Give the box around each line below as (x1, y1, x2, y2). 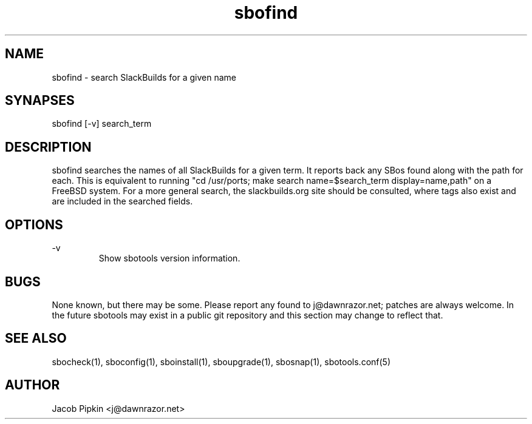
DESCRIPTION (5, 139, 92, 155)
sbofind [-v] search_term (52, 118, 152, 129)
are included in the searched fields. (52, 196, 193, 207)
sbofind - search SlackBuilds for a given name (52, 72, 236, 82)
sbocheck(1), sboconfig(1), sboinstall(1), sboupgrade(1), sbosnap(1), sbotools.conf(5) (52, 356, 391, 367)
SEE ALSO (5, 331, 67, 346)
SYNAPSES (5, 93, 75, 109)
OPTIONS (5, 217, 63, 232)
